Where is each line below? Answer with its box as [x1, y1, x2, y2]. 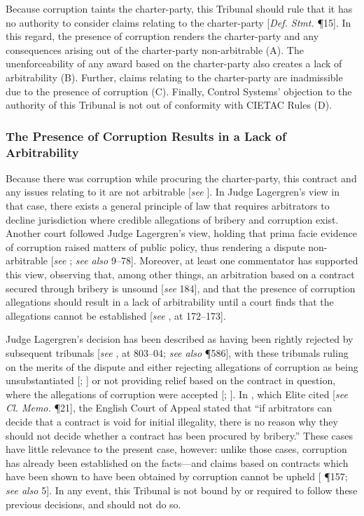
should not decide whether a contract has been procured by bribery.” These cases [6, 428, 353, 442]
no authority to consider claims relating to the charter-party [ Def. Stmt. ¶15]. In [6, 15, 351, 29]
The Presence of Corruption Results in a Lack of [6, 127, 286, 144]
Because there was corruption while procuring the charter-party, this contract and [6, 170, 357, 185]
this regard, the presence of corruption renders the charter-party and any [6, 29, 319, 43]
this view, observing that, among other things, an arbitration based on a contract [6, 267, 355, 282]
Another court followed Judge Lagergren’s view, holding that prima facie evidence [6, 226, 357, 240]
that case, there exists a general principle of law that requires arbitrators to [6, 198, 330, 213]
